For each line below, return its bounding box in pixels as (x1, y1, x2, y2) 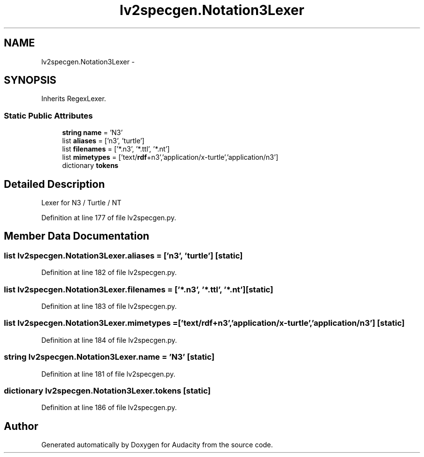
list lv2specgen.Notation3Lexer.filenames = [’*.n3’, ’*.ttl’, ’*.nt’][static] (4, 284, 273, 294)
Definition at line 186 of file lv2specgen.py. (41, 403, 177, 412)
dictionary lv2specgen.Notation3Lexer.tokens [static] (4, 385, 211, 396)
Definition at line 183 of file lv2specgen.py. (41, 302, 177, 310)
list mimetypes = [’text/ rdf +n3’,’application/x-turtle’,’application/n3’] (62, 153, 278, 162)
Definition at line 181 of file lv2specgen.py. (41, 369, 176, 378)
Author (4, 420, 38, 432)
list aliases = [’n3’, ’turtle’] (62, 137, 145, 145)
